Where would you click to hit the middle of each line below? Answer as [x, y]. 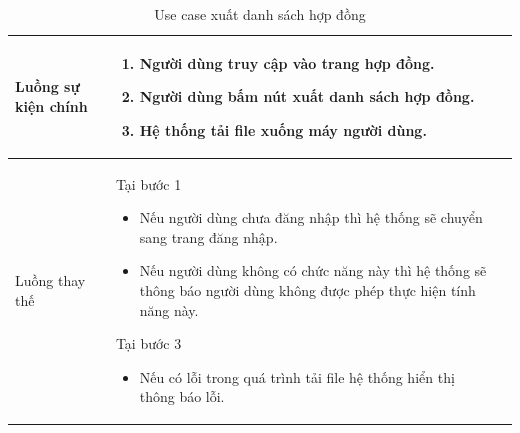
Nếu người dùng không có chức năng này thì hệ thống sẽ [313, 270]
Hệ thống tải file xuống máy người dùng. [283, 129]
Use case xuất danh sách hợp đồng [260, 14]
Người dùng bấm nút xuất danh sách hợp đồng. [307, 96]
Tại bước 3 [148, 343]
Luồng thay [50, 280]
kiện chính [51, 105]
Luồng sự [47, 86]
